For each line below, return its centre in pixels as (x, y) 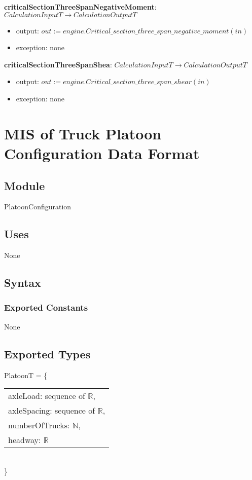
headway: (25, 440)
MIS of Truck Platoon (83, 133)
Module (25, 185)
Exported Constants (46, 307)
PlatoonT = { (26, 375)
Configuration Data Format (102, 153)
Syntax (23, 283)
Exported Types (47, 354)
